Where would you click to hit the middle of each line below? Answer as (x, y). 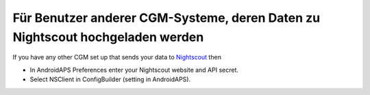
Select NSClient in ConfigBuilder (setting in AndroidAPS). (110, 79)
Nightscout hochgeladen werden (108, 37)
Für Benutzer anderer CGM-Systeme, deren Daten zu (166, 18)
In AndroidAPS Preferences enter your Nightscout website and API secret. (134, 70)
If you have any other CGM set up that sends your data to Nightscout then (117, 57)
